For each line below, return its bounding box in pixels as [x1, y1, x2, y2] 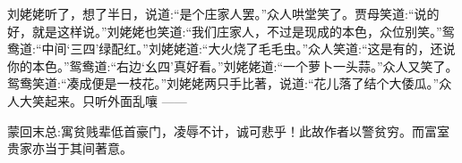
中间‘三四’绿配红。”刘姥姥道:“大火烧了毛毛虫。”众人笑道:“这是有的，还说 [41, 39, 456, 58]
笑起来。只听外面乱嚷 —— [31, 91, 187, 110]
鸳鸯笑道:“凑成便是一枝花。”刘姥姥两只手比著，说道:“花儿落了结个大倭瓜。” [7, 74, 440, 93]
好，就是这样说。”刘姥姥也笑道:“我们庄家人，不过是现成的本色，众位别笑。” [7, 21, 442, 40]
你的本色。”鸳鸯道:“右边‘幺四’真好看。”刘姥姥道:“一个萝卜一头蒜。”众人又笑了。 [7, 56, 458, 75]
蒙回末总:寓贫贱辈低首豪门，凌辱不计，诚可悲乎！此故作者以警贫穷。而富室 [7, 121, 449, 140]
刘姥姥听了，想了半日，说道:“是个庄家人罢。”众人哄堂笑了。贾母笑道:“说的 [7, 4, 440, 22]
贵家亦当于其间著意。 [7, 139, 133, 158]
